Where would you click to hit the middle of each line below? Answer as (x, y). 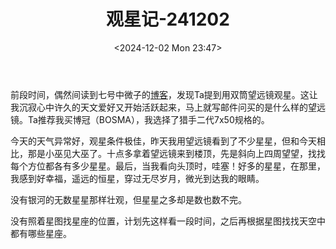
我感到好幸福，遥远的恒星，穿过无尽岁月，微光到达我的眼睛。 (137, 178)
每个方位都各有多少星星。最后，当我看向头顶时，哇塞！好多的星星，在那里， (168, 166)
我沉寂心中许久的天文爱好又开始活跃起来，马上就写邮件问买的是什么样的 (159, 107)
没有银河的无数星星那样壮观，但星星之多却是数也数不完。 (128, 199)
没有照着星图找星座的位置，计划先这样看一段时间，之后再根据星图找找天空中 (168, 221)
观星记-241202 (168, 19)
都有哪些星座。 (41, 233)
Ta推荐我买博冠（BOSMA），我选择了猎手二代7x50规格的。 (148, 119)
